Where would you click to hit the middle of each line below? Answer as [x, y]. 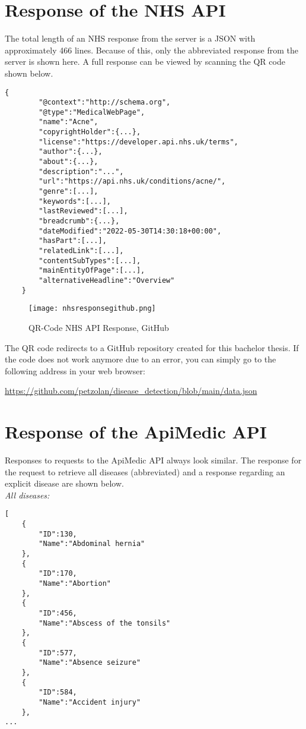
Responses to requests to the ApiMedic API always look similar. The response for [153, 460]
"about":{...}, [68, 162]
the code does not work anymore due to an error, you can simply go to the [141, 359]
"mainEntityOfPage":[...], [92, 271]
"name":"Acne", [68, 122]
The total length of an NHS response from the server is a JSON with [130, 38]
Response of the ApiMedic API [136, 432]
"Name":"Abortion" [75, 583]
